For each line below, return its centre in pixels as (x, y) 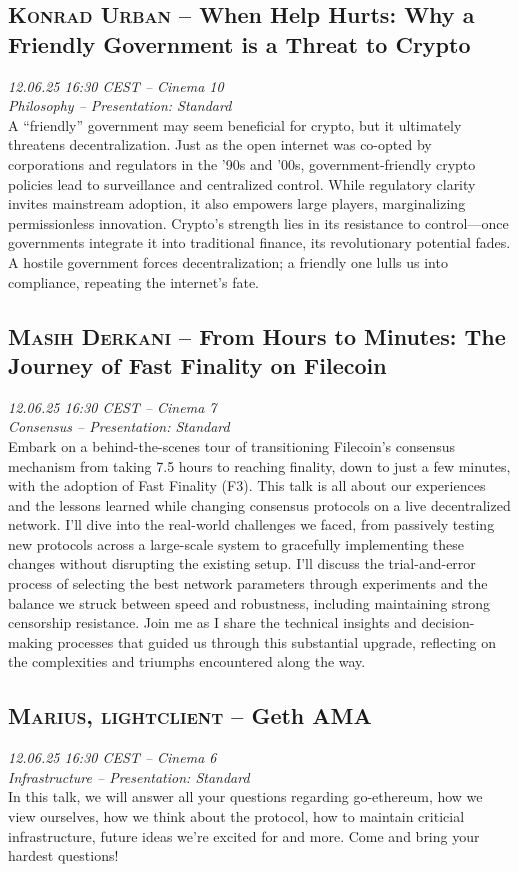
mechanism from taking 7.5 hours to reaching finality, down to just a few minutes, (259, 465)
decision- (448, 622)
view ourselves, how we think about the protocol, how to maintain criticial (236, 816)
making (30, 641)
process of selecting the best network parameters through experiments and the (248, 583)
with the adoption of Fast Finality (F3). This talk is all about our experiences (247, 485)
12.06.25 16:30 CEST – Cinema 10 (116, 85)
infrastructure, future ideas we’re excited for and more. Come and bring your (244, 835)
